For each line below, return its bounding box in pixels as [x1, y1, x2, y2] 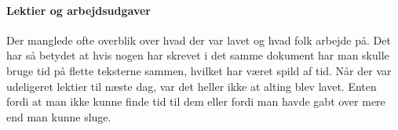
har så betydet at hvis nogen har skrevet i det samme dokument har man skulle [6, 47, 389, 63]
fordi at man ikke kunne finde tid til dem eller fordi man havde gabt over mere [6, 93, 385, 110]
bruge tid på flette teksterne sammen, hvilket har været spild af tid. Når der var [6, 62, 392, 78]
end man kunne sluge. [6, 108, 111, 125]
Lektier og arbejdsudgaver [6, 2, 151, 18]
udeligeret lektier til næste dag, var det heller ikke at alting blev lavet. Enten [6, 78, 377, 94]
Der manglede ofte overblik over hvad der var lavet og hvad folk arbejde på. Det [6, 31, 391, 48]
